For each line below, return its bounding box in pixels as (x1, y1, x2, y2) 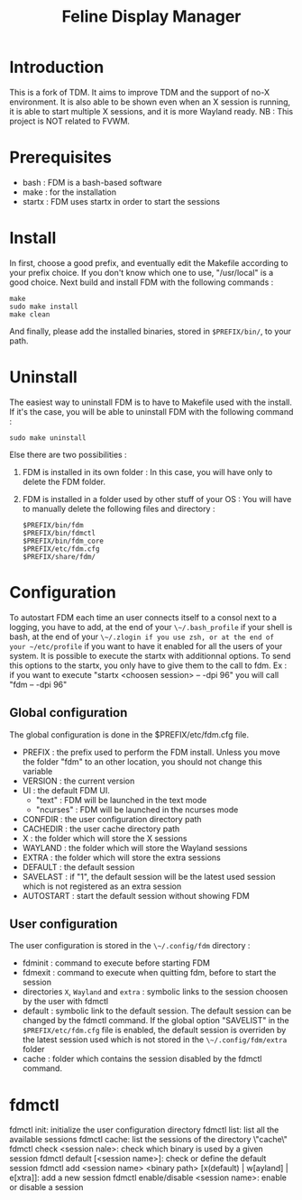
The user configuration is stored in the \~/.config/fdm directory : (9, 940, 251, 951)
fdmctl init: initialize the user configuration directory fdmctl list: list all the (9, 1124, 279, 1135)
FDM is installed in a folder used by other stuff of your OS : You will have (22, 493, 292, 504)
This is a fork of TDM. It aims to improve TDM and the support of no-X (9, 87, 270, 97)
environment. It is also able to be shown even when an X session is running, (9, 96, 291, 107)
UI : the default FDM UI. (22, 784, 110, 795)
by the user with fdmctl (22, 996, 109, 1007)
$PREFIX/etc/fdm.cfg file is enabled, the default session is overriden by (22, 1025, 287, 1036)
